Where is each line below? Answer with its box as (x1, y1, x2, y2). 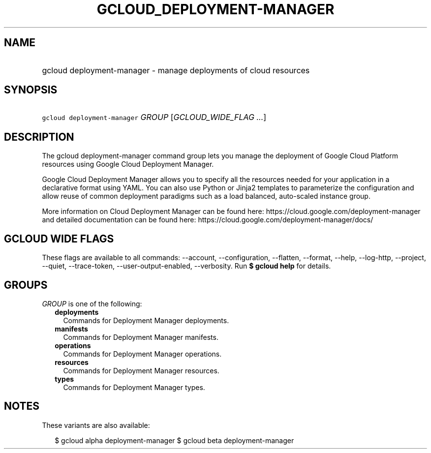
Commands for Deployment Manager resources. (63, 366, 219, 375)
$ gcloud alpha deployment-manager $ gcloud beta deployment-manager (55, 436, 294, 445)
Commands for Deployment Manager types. (63, 383, 205, 392)
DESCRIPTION (4, 130, 74, 143)
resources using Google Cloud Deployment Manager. (42, 160, 214, 169)
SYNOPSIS (4, 84, 58, 96)
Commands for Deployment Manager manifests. (63, 332, 218, 341)
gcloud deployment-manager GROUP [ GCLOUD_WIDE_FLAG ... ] (42, 112, 267, 122)
